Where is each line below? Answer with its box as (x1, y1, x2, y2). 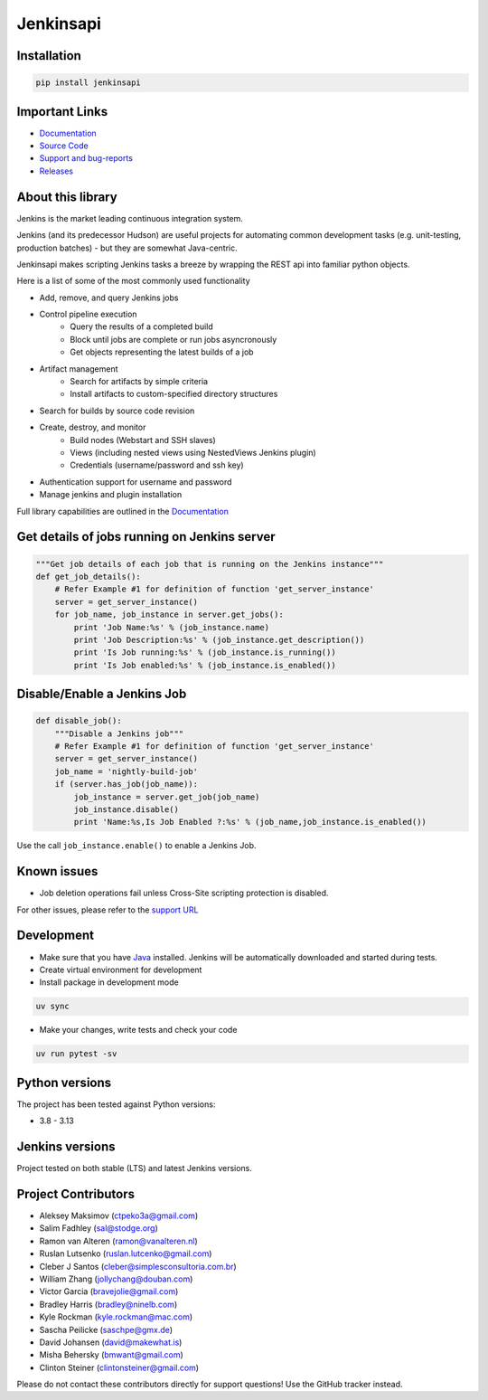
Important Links (16, 104, 108, 119)
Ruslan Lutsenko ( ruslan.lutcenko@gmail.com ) (39, 1248, 212, 1259)
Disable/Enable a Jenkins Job (16, 686, 187, 702)
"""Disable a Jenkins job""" (54, 728, 184, 739)
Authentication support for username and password (39, 476, 232, 487)
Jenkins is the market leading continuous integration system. (16, 213, 244, 223)
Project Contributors (16, 1186, 136, 1202)
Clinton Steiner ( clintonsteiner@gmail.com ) (39, 1362, 199, 1373)
